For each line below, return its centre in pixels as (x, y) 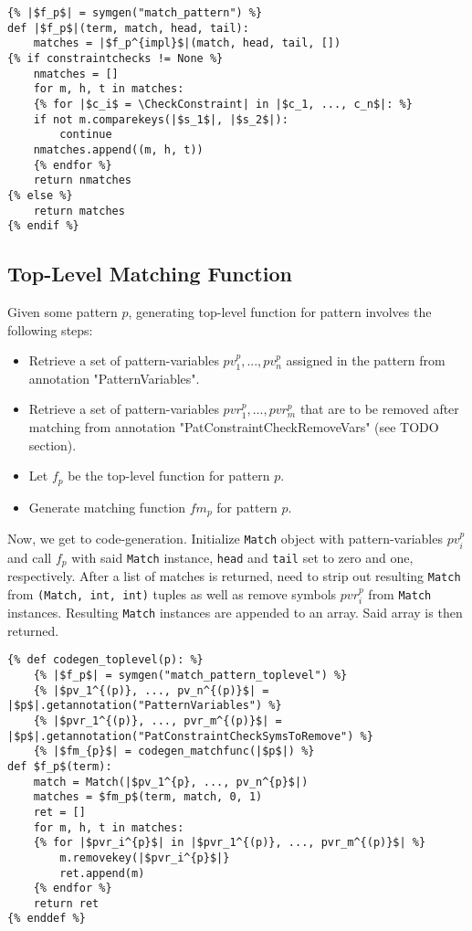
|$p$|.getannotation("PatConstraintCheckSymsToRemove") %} (190, 736)
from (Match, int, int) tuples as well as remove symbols (172, 593)
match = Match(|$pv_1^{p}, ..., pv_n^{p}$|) (171, 782)
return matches (79, 211)
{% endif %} (43, 226)
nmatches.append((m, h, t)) (118, 149)
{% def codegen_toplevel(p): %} (105, 660)
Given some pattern (63, 312)
